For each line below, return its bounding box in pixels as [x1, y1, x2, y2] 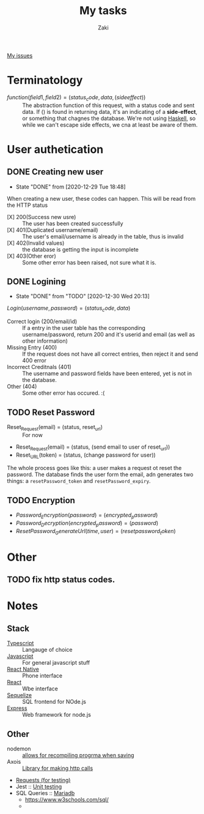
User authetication [7, 142, 104, 156]
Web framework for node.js [22, 711, 91, 719]
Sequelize [7, 692, 32, 699]
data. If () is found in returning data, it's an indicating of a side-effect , [22, 108, 198, 115]
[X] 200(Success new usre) [7, 213, 76, 220]
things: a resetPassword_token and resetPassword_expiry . [7, 477, 151, 485]
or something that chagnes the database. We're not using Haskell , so [22, 114, 196, 122]
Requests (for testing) [15, 777, 71, 784]
